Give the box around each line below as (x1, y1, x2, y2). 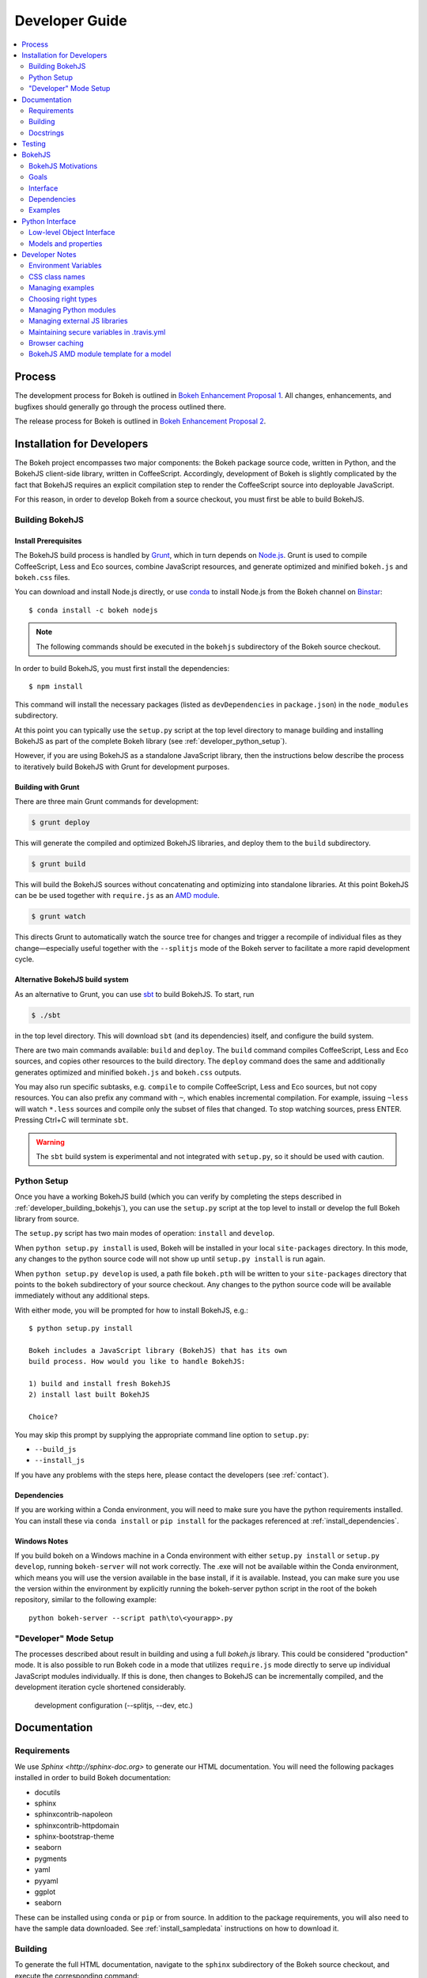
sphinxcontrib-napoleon (34, 1809, 113, 1819)
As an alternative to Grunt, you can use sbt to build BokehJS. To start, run (14, 989, 255, 998)
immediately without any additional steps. (14, 1290, 150, 1301)
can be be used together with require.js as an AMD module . (14, 891, 221, 900)
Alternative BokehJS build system (14, 975, 130, 984)
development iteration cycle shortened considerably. (14, 1682, 187, 1692)
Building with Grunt (14, 782, 80, 791)
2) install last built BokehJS (28, 1390, 150, 1400)
